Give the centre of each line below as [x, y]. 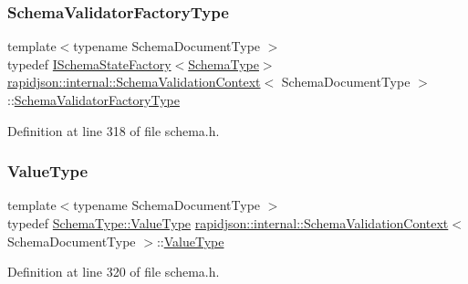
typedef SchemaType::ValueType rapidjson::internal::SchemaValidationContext [228, 223]
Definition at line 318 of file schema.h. [114, 130]
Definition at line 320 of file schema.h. [114, 272]
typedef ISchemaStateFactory [89, 63]
